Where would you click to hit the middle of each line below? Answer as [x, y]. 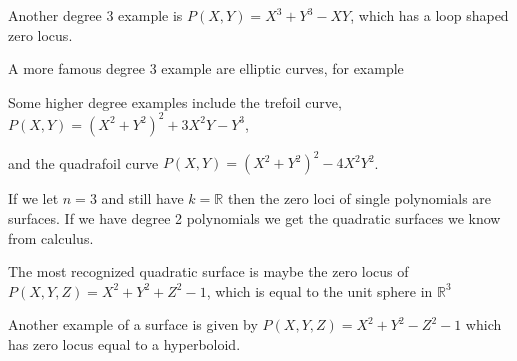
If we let [33, 198]
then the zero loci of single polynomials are [359, 198]
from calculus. [51, 237]
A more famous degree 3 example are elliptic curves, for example [206, 68]
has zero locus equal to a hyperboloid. [124, 343]
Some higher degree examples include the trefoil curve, [175, 101]
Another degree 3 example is [95, 15]
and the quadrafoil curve [83, 162]
